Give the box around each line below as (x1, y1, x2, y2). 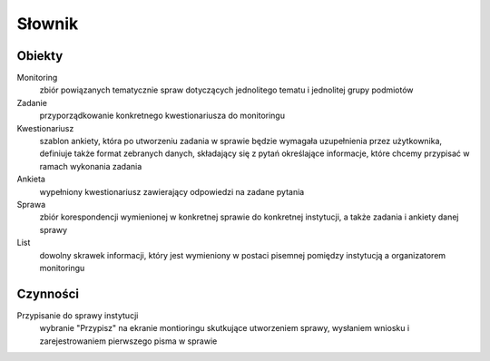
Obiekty (16, 48, 64, 63)
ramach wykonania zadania (39, 161, 142, 171)
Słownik (16, 14, 79, 34)
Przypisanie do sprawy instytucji (16, 309, 139, 321)
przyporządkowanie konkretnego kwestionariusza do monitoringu (39, 110, 286, 122)
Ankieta (16, 173, 45, 185)
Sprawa (16, 199, 46, 210)
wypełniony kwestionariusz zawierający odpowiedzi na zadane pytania (39, 186, 305, 197)
